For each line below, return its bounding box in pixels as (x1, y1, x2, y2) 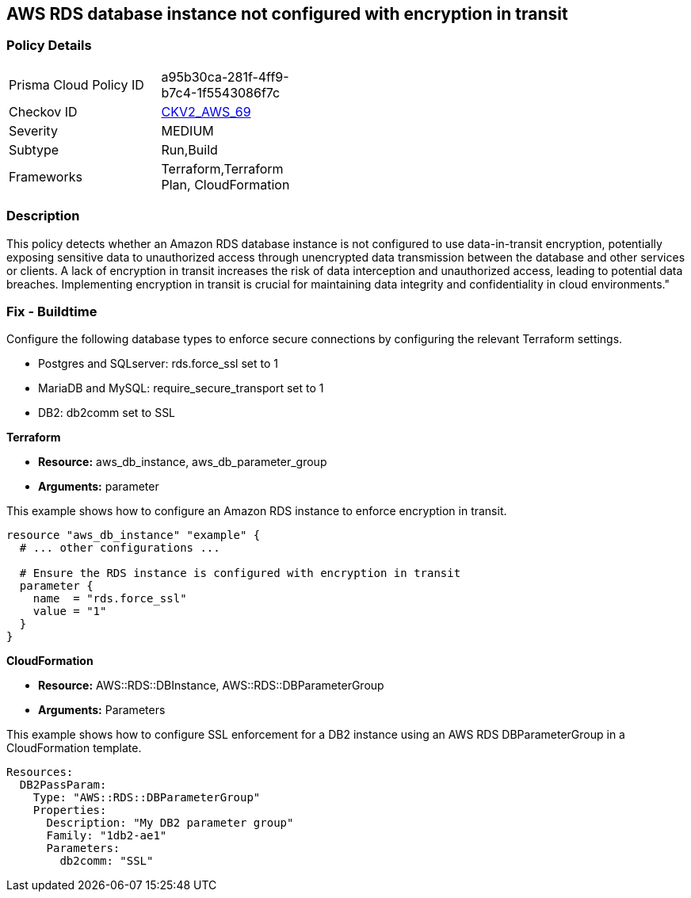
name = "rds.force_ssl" (32, 592, 187, 606)
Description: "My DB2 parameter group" (46, 816, 294, 830)
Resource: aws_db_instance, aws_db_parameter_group (38, 455, 327, 469)
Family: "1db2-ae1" (46, 829, 167, 843)
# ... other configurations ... (19, 541, 220, 555)
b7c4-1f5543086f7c (161, 84, 281, 101)
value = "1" (32, 605, 107, 618)
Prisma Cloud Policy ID (9, 76, 144, 93)
